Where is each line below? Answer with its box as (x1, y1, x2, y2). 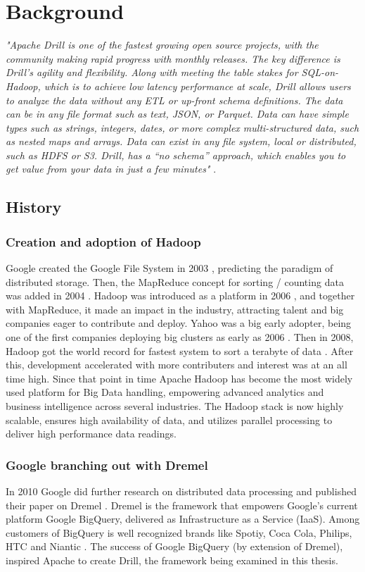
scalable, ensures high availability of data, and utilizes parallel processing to (6, 412, 333, 427)
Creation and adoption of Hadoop (6, 232, 201, 250)
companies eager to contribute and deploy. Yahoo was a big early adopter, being (6, 316, 352, 330)
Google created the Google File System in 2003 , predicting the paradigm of (6, 261, 333, 275)
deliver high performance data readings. (6, 426, 177, 441)
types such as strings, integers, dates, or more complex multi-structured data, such (6, 120, 359, 135)
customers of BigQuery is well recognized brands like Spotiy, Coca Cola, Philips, (6, 525, 352, 540)
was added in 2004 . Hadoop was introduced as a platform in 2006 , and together (6, 288, 355, 303)
